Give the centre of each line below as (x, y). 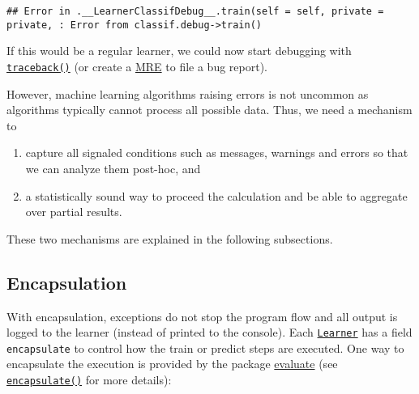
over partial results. (74, 212)
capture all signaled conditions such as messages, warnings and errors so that (217, 153)
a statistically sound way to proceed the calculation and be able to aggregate (216, 195)
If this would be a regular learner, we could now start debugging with (179, 51)
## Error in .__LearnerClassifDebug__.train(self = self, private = (195, 11)
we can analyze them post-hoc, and (113, 168)
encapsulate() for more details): (89, 380)
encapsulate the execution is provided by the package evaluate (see (172, 364)
